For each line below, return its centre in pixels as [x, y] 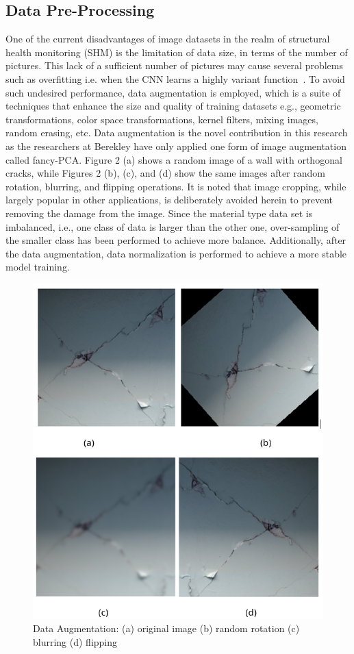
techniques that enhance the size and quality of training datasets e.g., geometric [173, 106]
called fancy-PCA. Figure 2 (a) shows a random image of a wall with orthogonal [174, 159]
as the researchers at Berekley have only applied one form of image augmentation [176, 146]
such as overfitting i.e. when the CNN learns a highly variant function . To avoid [175, 78]
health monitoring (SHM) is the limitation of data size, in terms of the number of [177, 52]
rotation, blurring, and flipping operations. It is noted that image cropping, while [176, 186]
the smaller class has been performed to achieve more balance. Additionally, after [176, 240]
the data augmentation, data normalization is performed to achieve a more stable [176, 253]
